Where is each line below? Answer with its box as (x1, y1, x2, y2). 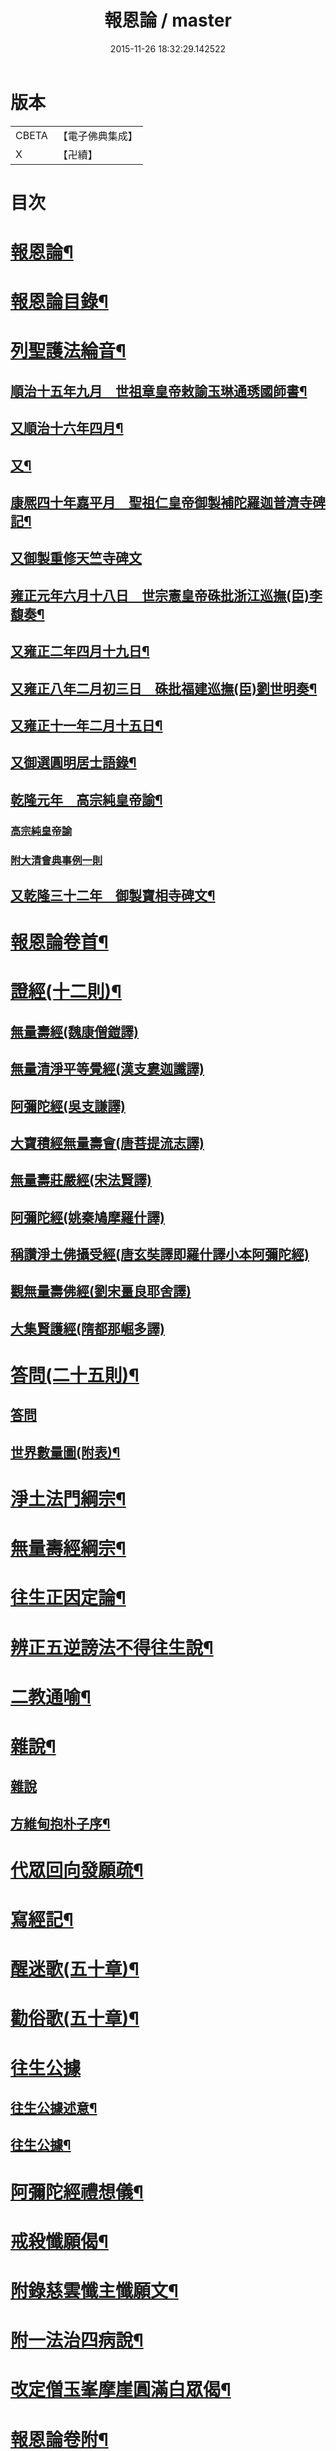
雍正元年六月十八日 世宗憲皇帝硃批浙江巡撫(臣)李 (10, 587, 323, 604)
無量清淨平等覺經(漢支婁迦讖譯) (10, 1061, 205, 1078)
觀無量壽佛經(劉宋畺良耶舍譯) (10, 1283, 192, 1300)
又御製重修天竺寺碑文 (10, 550, 142, 567)
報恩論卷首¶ (10, 931, 109, 954)
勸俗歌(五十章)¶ (10, 2007, 140, 2030)
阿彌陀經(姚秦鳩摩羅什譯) (10, 1209, 165, 1226)
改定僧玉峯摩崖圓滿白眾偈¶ (10, 2379, 232, 2401)
